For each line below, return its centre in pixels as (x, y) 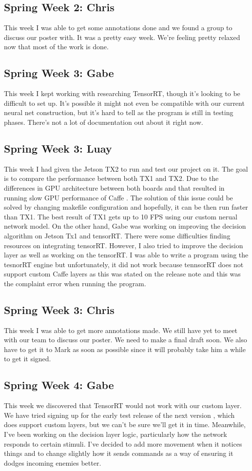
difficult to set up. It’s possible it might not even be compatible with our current (124, 103)
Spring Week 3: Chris (59, 309)
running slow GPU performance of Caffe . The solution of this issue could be (118, 197)
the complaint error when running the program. (75, 283)
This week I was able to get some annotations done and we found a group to (118, 28)
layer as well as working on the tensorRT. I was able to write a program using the (126, 255)
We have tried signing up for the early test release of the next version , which (119, 415)
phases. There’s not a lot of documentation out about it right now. (104, 122)
